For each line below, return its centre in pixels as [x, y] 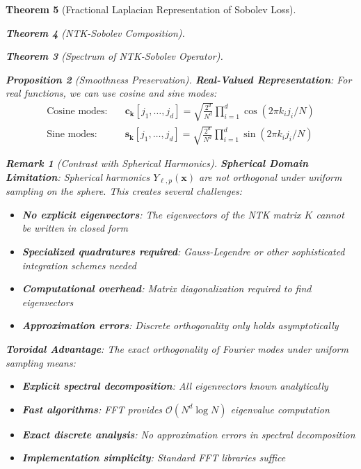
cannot [330, 214]
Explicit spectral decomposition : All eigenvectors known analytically [175, 386]
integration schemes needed [79, 265]
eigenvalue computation [280, 409]
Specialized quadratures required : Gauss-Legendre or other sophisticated [183, 251]
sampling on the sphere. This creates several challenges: [124, 191]
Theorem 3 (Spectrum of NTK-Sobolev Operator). [114, 56]
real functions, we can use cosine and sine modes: [111, 93]
